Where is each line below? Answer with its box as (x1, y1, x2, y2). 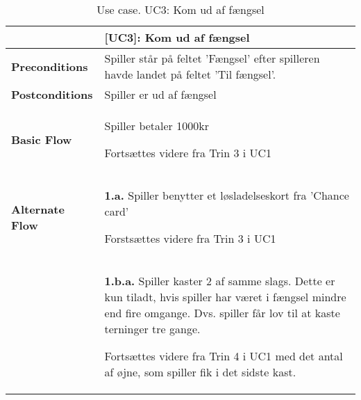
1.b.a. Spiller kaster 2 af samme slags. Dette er (104, 273, 335, 289)
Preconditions (11, 58, 88, 74)
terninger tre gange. (104, 321, 201, 337)
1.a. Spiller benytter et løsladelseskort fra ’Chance (104, 187, 349, 203)
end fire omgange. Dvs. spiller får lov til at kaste (104, 305, 340, 321)
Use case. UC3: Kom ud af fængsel (96, 1, 265, 17)
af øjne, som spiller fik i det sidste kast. (104, 364, 296, 380)
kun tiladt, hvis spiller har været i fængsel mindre (104, 289, 346, 305)
